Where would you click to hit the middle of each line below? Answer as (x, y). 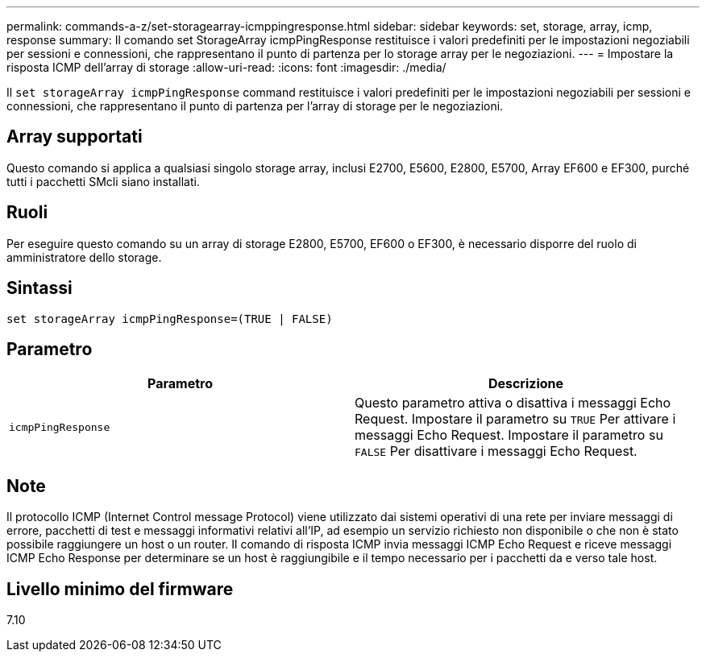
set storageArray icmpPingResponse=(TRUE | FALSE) (170, 319)
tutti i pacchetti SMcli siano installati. (103, 181)
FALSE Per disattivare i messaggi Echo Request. (496, 451)
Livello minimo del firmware (120, 589)
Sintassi (39, 288)
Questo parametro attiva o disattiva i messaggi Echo (513, 403)
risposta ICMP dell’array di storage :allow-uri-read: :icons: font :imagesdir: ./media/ (226, 67)
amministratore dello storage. (84, 257)
